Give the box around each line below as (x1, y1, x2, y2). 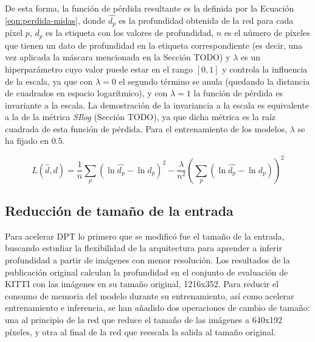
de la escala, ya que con (5, 74, 93, 87)
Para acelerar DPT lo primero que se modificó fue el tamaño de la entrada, (5, 229, 285, 242)
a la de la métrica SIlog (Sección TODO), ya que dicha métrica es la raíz (5, 110, 276, 123)
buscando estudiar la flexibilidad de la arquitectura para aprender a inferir (5, 241, 282, 254)
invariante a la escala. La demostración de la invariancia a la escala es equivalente (5, 98, 309, 111)
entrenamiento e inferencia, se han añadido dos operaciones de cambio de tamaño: (5, 301, 310, 314)
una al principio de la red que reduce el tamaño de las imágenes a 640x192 (5, 313, 283, 326)
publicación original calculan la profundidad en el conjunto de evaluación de (5, 265, 288, 278)
